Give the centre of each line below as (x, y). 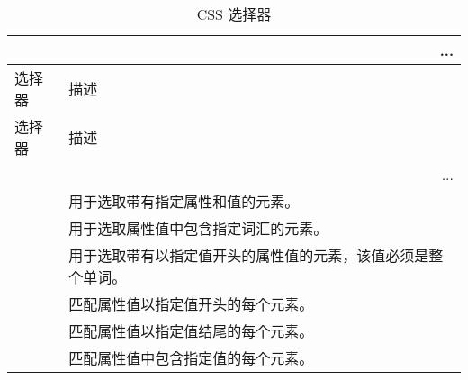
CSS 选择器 (234, 14)
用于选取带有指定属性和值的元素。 (184, 201)
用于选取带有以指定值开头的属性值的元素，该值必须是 (249, 255)
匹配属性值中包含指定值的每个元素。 (191, 358)
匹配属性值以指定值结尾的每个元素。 (191, 331)
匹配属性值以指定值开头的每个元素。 (191, 304)
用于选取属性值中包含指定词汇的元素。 (198, 228)
